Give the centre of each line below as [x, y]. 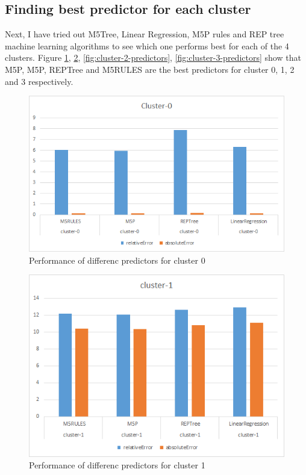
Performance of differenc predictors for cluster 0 [117, 260]
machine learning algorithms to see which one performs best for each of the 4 [147, 45]
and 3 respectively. [39, 81]
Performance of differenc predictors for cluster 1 [117, 465]
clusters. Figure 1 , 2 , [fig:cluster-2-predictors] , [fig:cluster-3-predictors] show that [153, 57]
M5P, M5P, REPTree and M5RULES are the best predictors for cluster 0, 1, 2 [150, 69]
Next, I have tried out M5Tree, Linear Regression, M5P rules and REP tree [145, 34]
